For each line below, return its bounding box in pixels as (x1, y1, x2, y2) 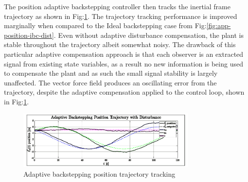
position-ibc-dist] (4, 30, 54, 40)
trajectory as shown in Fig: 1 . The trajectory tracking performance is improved (4, 11, 237, 21)
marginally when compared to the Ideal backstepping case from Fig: (4, 20, 207, 31)
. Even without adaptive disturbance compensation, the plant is (53, 30, 244, 40)
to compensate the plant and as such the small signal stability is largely (4, 68, 218, 78)
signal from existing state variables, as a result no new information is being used (4, 58, 243, 68)
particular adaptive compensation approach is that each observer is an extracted (4, 49, 244, 59)
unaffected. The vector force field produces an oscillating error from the (4, 77, 217, 87)
